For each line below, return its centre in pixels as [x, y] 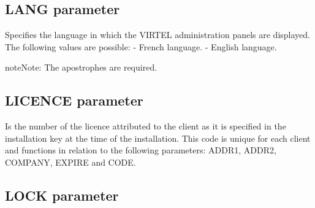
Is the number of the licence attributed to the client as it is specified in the [146, 126]
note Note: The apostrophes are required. [81, 67]
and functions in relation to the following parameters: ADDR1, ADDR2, [141, 150]
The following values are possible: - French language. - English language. [141, 46]
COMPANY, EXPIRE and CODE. [70, 162]
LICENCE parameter [74, 100]
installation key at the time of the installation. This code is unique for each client [158, 138]
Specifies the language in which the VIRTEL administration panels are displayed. [157, 35]
